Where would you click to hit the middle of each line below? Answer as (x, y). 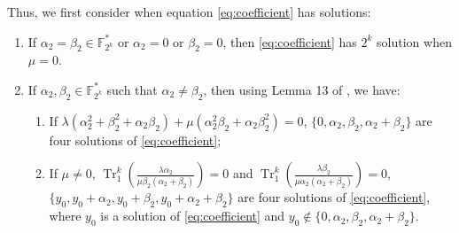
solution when (414, 41)
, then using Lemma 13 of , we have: (302, 89)
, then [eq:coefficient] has (290, 41)
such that (132, 89)
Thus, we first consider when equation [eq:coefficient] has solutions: (189, 12)
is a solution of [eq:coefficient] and (193, 216)
